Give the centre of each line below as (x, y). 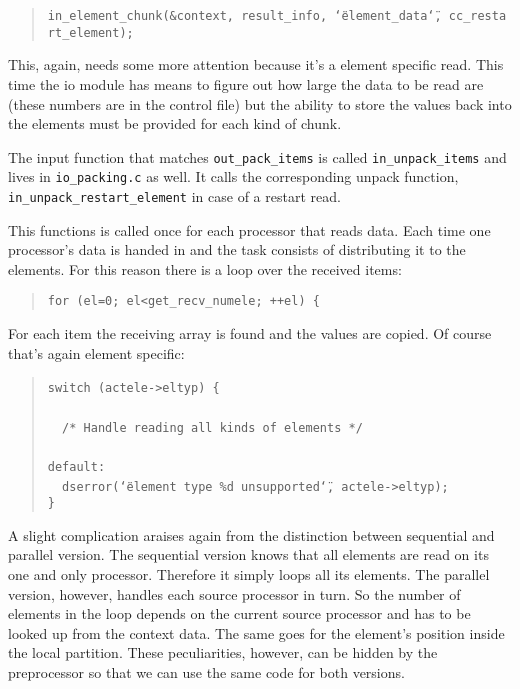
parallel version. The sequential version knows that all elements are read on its (248, 554)
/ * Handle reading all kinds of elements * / (212, 427)
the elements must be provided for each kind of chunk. (175, 123)
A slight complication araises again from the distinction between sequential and (251, 534)
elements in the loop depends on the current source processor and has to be (239, 613)
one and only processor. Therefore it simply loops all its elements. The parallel (249, 574)
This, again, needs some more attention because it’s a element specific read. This (256, 64)
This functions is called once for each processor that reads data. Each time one (249, 229)
